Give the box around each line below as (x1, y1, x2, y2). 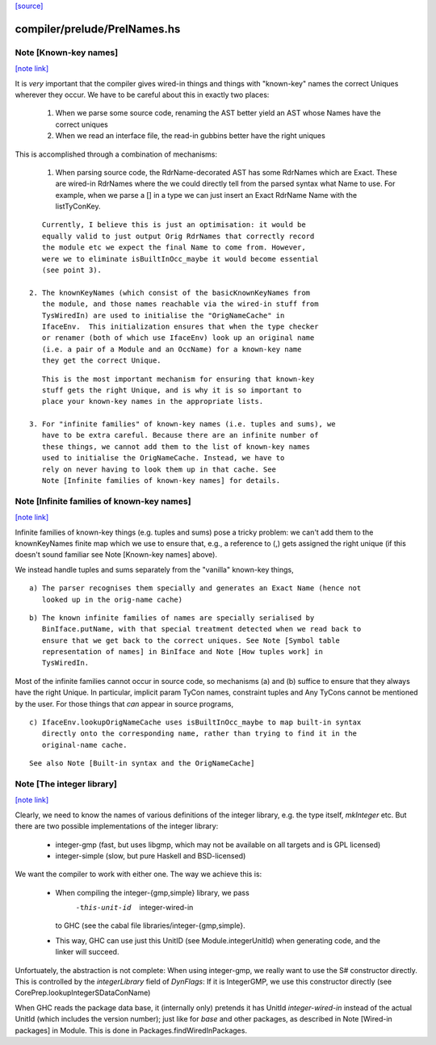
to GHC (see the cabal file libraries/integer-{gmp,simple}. (55, 921, 245, 930)
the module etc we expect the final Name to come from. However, (41, 243, 306, 252)
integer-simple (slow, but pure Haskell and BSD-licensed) (55, 850, 246, 860)
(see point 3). (41, 266, 103, 275)
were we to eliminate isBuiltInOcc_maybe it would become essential (41, 254, 319, 263)
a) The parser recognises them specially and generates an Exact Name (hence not (29, 584, 362, 593)
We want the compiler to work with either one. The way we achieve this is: (15, 869, 262, 879)
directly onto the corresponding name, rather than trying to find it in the (41, 729, 358, 738)
